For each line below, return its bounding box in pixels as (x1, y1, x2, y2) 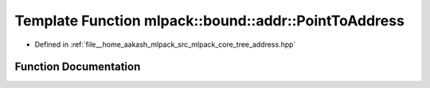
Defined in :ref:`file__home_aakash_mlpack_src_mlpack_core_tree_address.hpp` (34, 40, 296, 49)
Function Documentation (14, 60, 141, 74)
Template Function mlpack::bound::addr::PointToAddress (14, 12, 405, 29)
